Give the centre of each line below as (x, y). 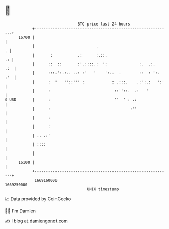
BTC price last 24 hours (104, 24)
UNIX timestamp (103, 189)
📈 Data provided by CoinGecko (38, 199)
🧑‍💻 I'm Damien (20, 211)
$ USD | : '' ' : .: (71, 100)
